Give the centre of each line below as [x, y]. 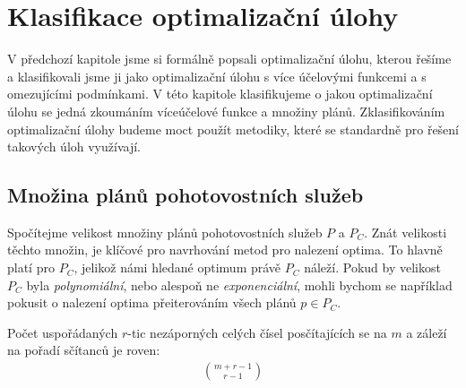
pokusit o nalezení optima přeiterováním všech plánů [152, 302]
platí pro [31, 267]
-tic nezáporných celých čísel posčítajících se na [257, 332]
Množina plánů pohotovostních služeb [186, 195]
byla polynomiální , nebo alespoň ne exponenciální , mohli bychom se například [239, 285]
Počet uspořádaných [63, 332]
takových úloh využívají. [74, 147]
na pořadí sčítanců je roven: [84, 350]
